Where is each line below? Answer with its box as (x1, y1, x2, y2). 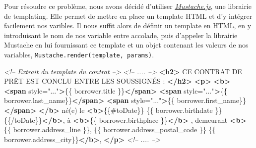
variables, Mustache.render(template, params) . (4, 49, 154, 59)
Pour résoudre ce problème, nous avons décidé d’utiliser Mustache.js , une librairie (4, 1, 252, 11)
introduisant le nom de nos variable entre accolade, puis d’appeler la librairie (4, 30, 238, 40)
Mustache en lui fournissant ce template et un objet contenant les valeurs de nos (4, 40, 249, 50)
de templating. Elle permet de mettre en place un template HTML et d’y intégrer (4, 10, 253, 21)
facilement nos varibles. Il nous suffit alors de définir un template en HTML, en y (4, 20, 252, 31)
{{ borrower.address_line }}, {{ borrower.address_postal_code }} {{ (4, 124, 216, 135)
